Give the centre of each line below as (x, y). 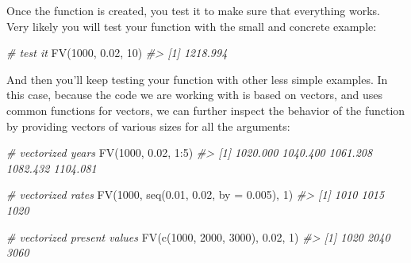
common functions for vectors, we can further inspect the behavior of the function (206, 110)
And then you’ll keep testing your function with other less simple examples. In (197, 79)
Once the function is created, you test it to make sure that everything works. (193, 10)
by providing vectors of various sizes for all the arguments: (148, 126)
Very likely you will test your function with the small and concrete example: (192, 26)
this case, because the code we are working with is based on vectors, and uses (194, 95)
